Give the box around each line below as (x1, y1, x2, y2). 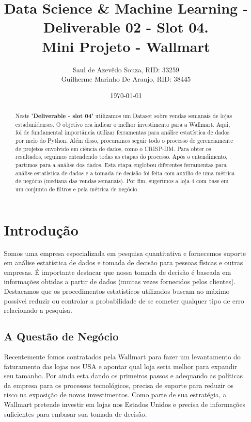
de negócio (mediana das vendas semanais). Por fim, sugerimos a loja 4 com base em (15, 177, 229, 185)
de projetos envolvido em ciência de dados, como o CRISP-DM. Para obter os (15, 144, 211, 152)
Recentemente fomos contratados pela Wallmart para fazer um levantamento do (4, 351, 241, 361)
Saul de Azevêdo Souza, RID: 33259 (73, 64, 179, 74)
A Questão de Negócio (4, 329, 119, 344)
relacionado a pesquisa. (4, 305, 72, 315)
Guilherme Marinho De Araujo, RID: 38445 (61, 74, 191, 84)
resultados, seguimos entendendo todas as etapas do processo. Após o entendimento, (15, 152, 228, 161)
